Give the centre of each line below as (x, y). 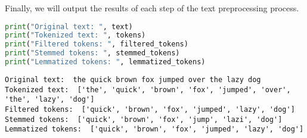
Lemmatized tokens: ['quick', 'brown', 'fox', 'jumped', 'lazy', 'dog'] (154, 129)
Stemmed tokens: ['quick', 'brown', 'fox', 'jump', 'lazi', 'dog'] (144, 119)
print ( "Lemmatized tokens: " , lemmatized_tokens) (105, 62)
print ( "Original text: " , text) (69, 26)
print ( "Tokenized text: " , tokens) (75, 35)
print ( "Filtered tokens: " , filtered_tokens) (97, 44)
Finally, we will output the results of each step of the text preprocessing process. (152, 8)
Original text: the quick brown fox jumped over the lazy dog (133, 79)
